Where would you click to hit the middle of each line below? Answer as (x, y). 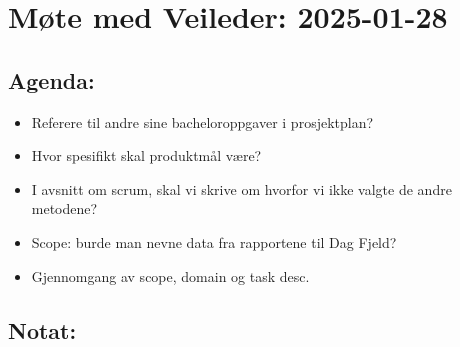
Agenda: (51, 79)
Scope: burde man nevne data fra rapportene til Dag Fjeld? (214, 241)
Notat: (42, 329)
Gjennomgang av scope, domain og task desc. (170, 275)
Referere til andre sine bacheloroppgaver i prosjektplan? (202, 121)
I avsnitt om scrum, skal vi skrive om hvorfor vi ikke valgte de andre (241, 188)
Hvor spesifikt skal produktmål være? (146, 155)
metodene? (64, 208)
